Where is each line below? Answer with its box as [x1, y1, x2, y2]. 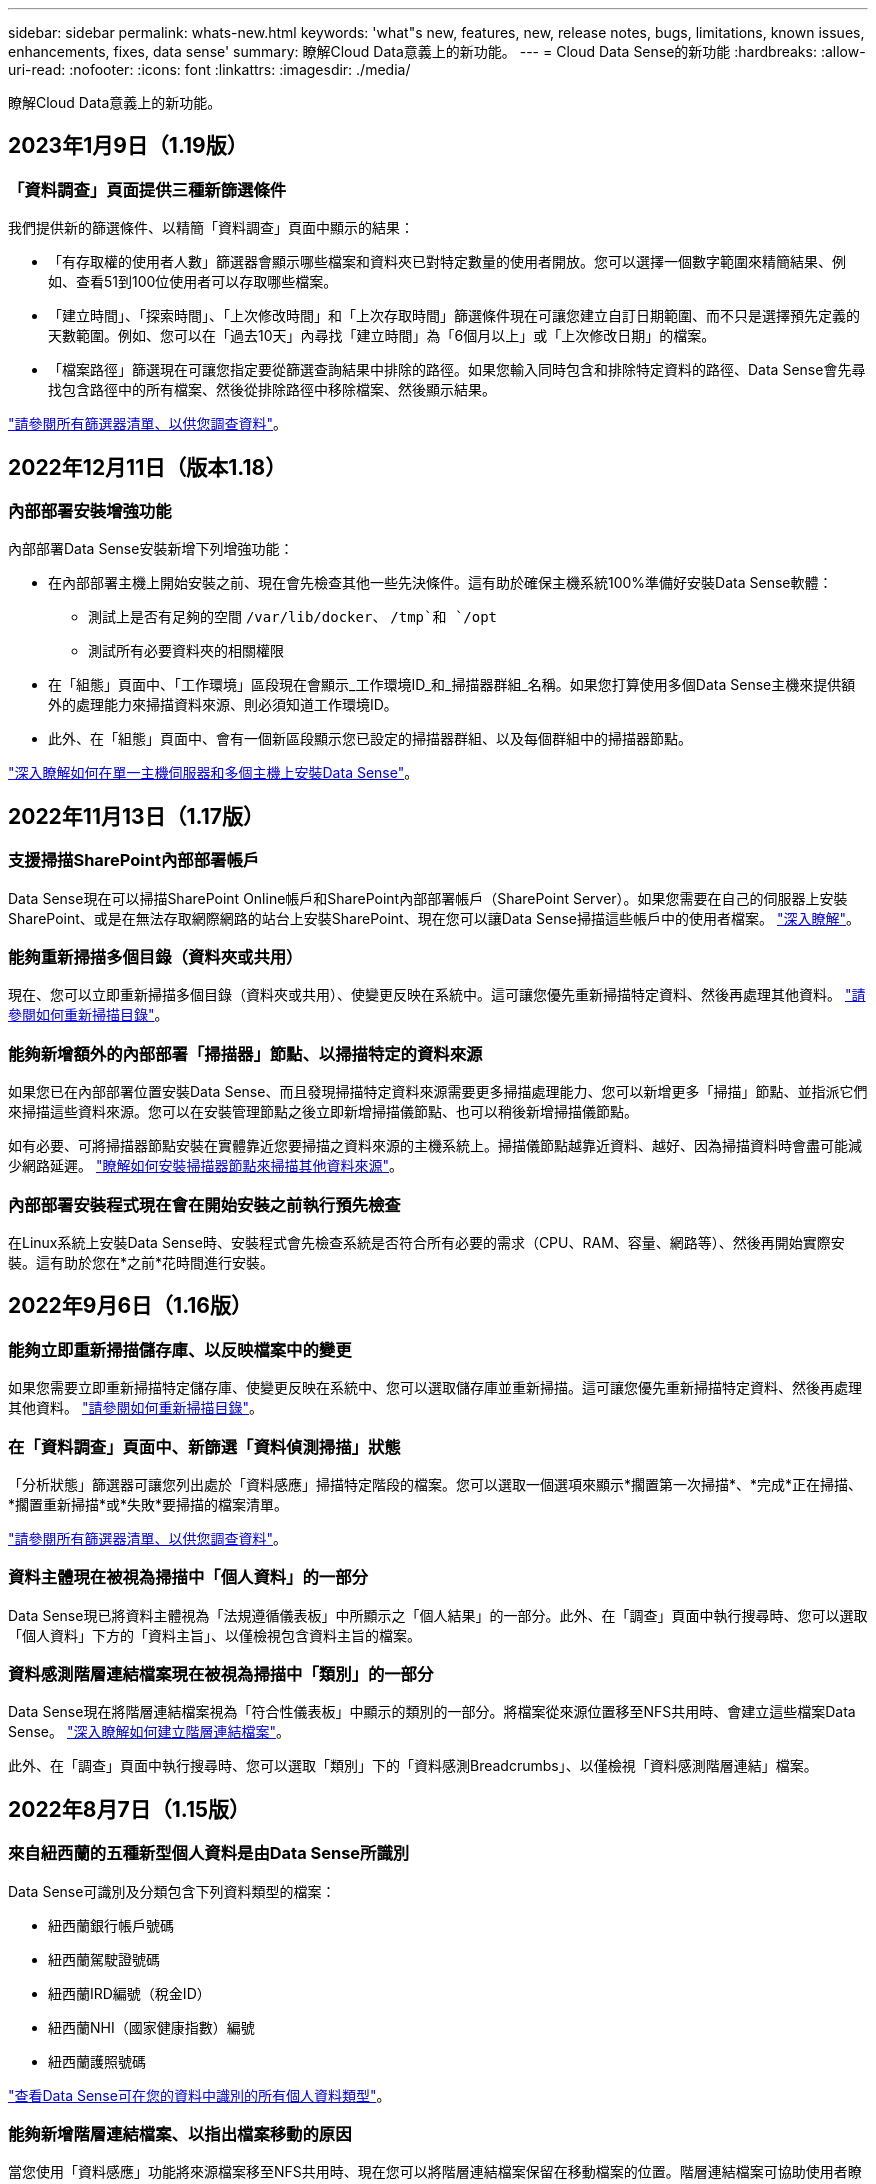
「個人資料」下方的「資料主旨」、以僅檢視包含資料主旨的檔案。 [8, 1626, 421, 1644]
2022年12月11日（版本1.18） [8, 454, 287, 480]
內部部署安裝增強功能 [8, 501, 172, 522]
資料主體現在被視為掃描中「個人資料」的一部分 [8, 1567, 368, 1588]
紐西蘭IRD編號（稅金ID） [48, 1984, 211, 2002]
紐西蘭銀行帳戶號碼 [48, 1916, 174, 1934]
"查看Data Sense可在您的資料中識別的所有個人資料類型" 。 [8, 2086, 391, 2104]
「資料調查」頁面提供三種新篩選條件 [8, 179, 287, 200]
